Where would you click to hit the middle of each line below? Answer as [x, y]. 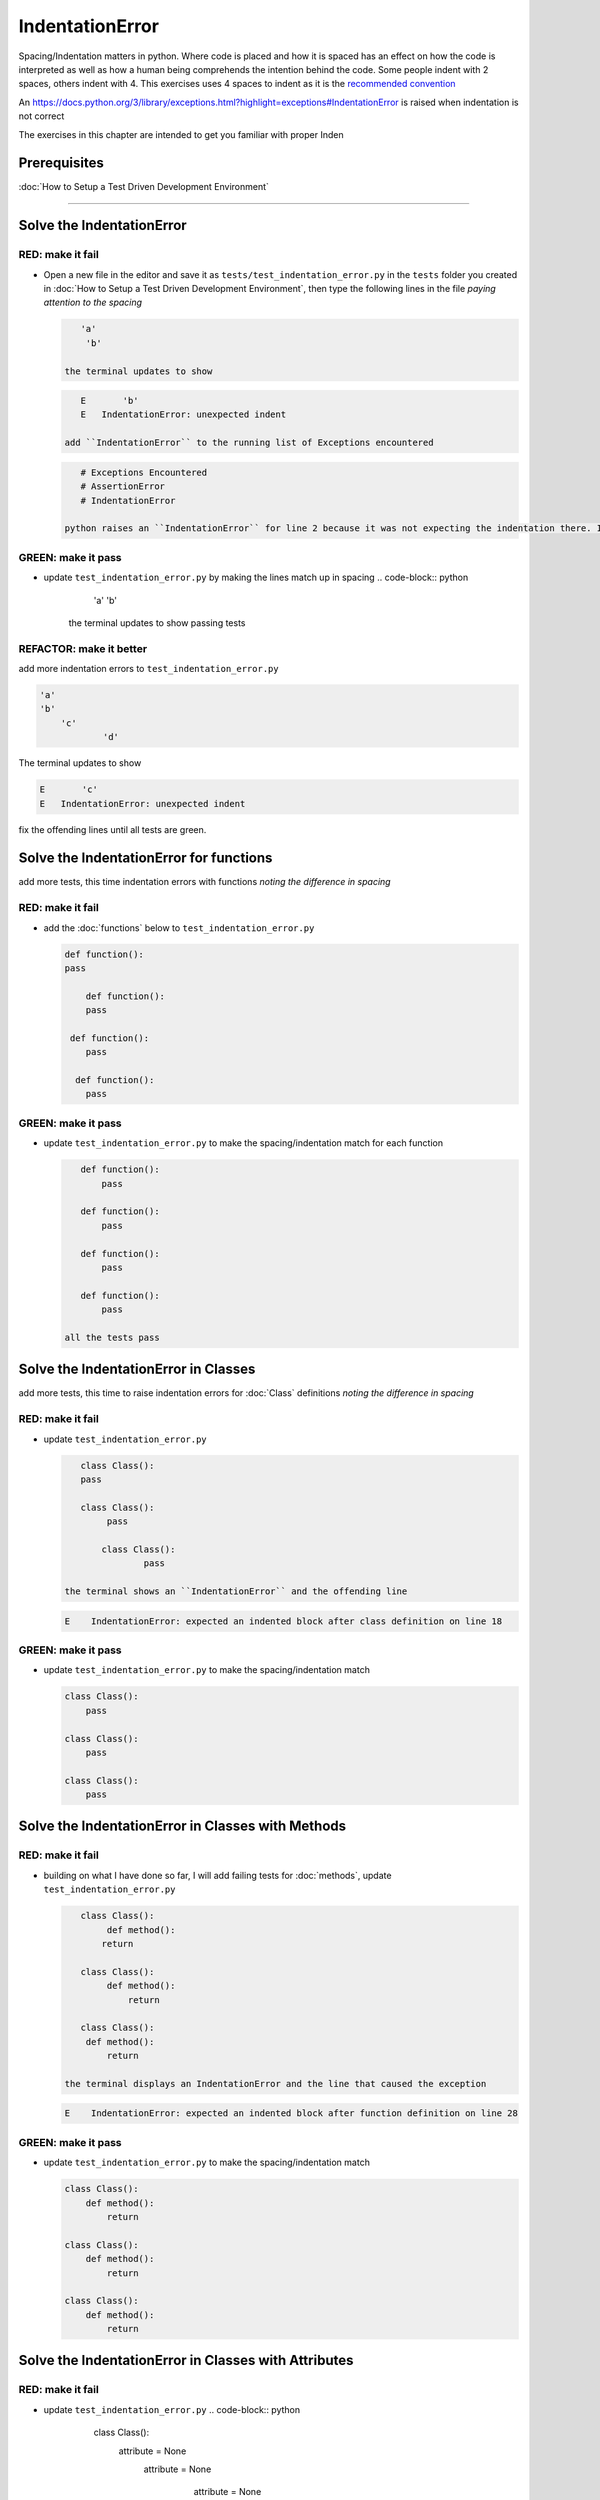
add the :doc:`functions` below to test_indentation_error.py [179, 927]
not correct [41, 116]
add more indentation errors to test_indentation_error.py [148, 669]
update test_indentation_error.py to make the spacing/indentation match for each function [243, 1143]
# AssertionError [122, 486]
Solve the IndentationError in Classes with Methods [182, 1826]
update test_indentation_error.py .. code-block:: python [171, 2409]
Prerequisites [61, 163]
